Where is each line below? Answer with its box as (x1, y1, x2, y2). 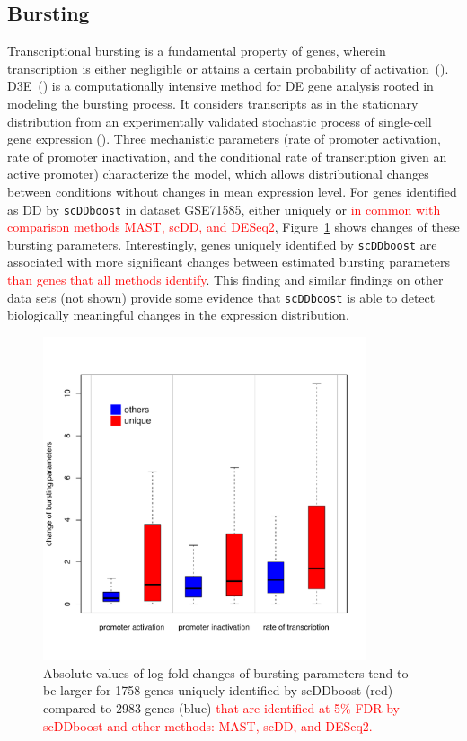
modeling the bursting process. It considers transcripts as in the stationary (7, 93, 419, 112)
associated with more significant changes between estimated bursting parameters (7, 252, 450, 271)
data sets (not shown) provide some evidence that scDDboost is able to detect (7, 287, 436, 306)
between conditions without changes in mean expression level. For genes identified (7, 181, 457, 200)
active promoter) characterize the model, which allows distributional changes (7, 164, 429, 183)
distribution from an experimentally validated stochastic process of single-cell (7, 111, 432, 130)
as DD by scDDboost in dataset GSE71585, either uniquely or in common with (7, 199, 441, 218)
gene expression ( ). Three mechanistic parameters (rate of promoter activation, (7, 129, 441, 148)
